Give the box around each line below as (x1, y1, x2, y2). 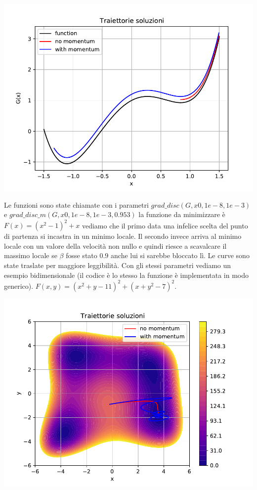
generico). (4, 280, 34, 291)
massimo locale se (4, 250, 57, 261)
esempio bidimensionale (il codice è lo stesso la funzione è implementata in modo (4, 269, 249, 280)
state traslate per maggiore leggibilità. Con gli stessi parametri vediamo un (4, 260, 231, 270)
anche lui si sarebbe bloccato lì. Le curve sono (111, 250, 250, 261)
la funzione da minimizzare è (138, 209, 225, 220)
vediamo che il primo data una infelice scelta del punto (82, 220, 248, 230)
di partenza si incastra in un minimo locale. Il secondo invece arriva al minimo (4, 231, 242, 241)
